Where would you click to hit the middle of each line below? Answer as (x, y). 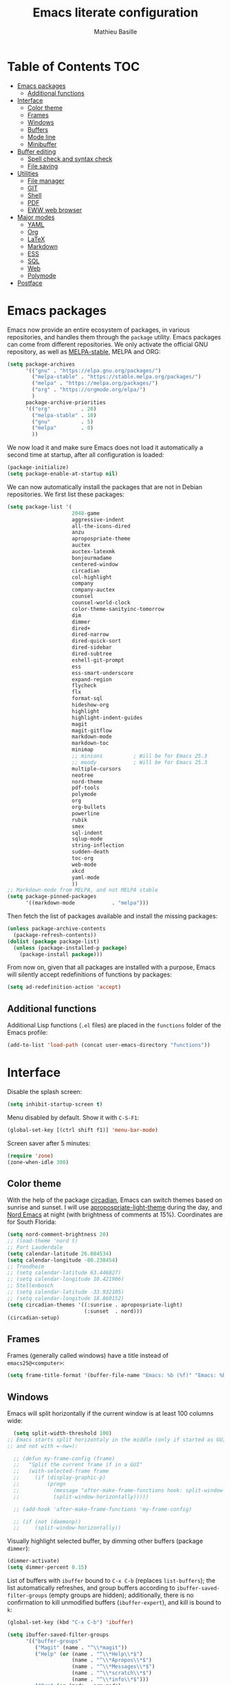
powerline (86, 813)
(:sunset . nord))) (113, 1311)
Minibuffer (42, 144)
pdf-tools (86, 788)
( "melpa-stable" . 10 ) (64, 415)
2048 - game (86, 513)
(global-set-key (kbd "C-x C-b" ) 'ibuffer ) (70, 1622)
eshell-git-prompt (98, 660)
